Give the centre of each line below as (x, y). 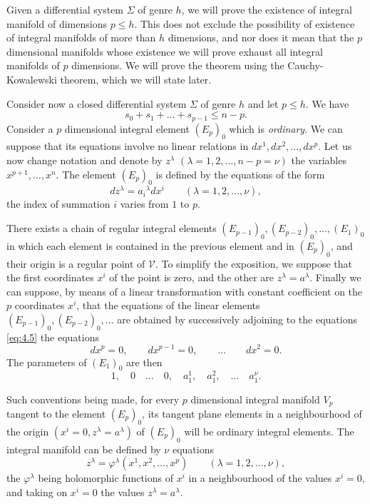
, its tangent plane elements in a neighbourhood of (252, 413)
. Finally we (335, 277)
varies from (144, 204)
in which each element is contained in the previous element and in (150, 245)
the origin (28, 431)
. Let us (335, 146)
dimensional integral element (127, 128)
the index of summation (58, 204)
